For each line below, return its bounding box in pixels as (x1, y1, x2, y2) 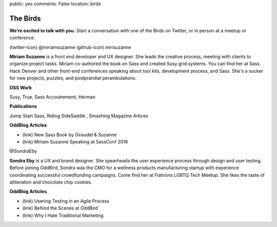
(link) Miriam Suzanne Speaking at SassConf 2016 (22, 138, 128, 145)
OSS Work (9, 85, 32, 91)
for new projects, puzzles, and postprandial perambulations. (9, 75, 137, 81)
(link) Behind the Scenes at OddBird (22, 205, 98, 211)
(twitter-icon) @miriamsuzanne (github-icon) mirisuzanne (9, 44, 131, 50)
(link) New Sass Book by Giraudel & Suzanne (22, 131, 117, 138)
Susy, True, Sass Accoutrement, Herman (9, 94, 96, 100)
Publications (9, 103, 37, 110)
